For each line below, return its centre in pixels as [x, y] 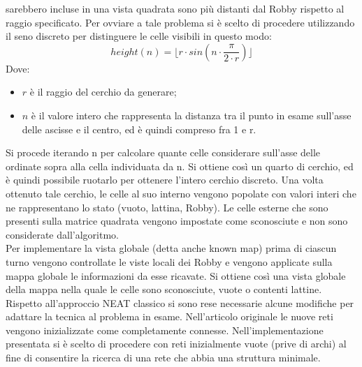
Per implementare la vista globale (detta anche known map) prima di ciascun [171, 248]
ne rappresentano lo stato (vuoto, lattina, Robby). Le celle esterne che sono [167, 207]
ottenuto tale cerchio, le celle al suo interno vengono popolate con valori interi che [181, 193]
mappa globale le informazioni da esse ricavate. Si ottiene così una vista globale [176, 275]
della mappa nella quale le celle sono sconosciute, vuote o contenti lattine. [164, 289]
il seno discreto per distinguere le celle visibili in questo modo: [139, 36]
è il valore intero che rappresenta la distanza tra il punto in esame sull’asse [191, 115]
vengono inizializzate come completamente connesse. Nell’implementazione [165, 330]
